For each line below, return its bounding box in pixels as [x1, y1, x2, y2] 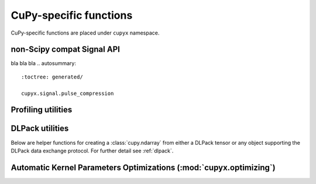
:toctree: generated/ [21, 73, 83, 80]
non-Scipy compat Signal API [11, 45, 120, 54]
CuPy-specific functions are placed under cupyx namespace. [11, 29, 160, 36]
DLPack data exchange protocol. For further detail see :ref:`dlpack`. [11, 147, 174, 154]
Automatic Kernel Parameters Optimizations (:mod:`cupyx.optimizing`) [11, 162, 276, 172]
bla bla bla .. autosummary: [11, 60, 76, 67]
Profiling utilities [11, 105, 73, 115]
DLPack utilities [11, 124, 69, 134]
